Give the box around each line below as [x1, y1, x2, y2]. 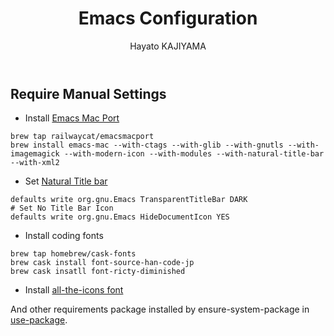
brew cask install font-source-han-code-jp [10, 258, 195, 268]
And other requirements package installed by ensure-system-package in [10, 303, 310, 316]
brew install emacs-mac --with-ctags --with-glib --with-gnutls [10, 140, 284, 151]
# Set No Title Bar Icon [10, 203, 114, 214]
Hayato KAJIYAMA [129, 40, 207, 52]
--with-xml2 [10, 158, 60, 168]
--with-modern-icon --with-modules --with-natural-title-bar [63, 149, 325, 159]
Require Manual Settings [10, 85, 167, 102]
